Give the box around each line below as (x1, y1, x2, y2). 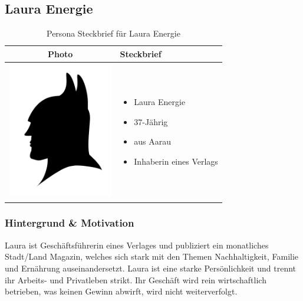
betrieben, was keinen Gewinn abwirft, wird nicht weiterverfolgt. (5, 285, 238, 297)
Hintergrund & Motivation (5, 215, 134, 230)
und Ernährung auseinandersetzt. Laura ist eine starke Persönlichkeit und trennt (5, 261, 297, 274)
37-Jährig (134, 115, 168, 127)
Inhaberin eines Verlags (134, 155, 218, 167)
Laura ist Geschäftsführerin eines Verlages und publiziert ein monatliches (5, 238, 269, 251)
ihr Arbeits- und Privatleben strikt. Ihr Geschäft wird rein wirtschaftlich (5, 273, 266, 286)
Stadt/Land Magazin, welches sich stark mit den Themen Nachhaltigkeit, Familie (5, 250, 299, 263)
